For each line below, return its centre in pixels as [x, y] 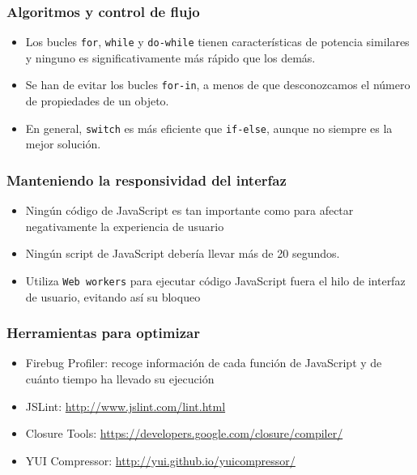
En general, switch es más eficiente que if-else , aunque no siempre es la [209, 128]
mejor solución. [63, 144]
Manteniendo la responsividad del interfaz [147, 180]
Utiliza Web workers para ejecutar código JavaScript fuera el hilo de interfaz [215, 280]
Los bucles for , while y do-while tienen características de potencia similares [217, 42]
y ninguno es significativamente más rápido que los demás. [170, 57]
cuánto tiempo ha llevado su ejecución [120, 379]
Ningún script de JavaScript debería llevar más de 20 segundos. [183, 253]
